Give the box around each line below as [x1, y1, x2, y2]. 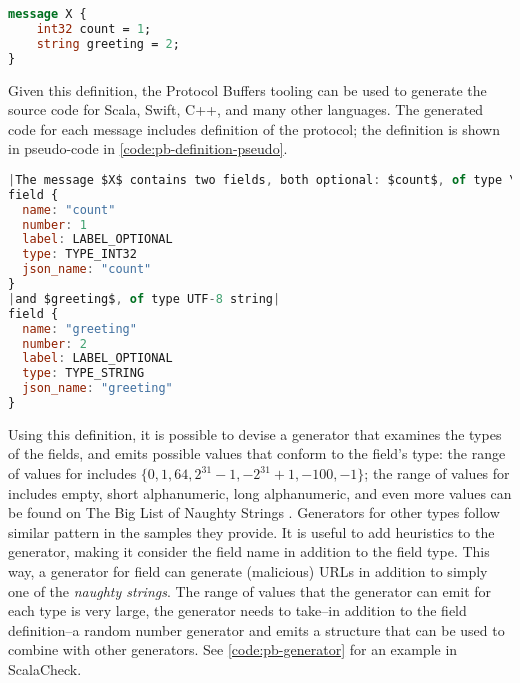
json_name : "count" [22, 262, 152, 277]
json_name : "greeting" [22, 381, 173, 396]
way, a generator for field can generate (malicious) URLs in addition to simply [8, 561, 488, 582]
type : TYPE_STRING [22, 366, 145, 381]
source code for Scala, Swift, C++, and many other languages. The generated [8, 99, 484, 120]
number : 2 [22, 336, 87, 351]
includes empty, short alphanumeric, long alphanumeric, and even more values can [8, 482, 512, 503]
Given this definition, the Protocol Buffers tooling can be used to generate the [8, 79, 487, 100]
